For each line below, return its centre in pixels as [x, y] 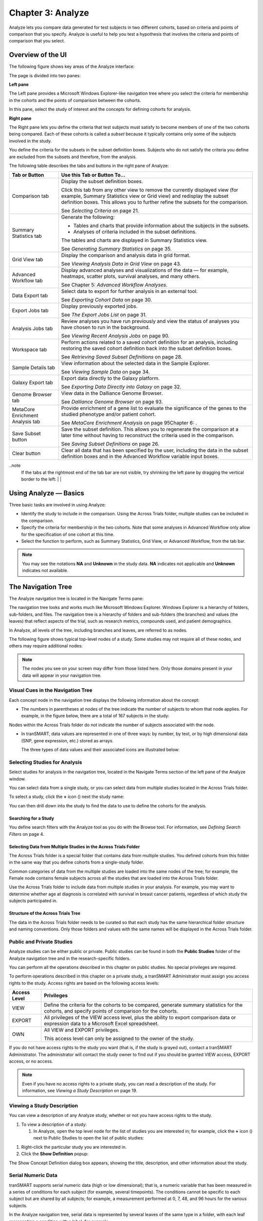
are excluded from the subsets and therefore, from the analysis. [73, 157]
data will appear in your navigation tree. [62, 675]
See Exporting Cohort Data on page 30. [107, 300]
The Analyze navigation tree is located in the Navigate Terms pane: [76, 599]
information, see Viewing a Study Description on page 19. [80, 1091]
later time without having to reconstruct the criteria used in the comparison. [148, 436]
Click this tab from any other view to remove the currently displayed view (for [150, 190]
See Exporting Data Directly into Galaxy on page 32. [121, 387]
